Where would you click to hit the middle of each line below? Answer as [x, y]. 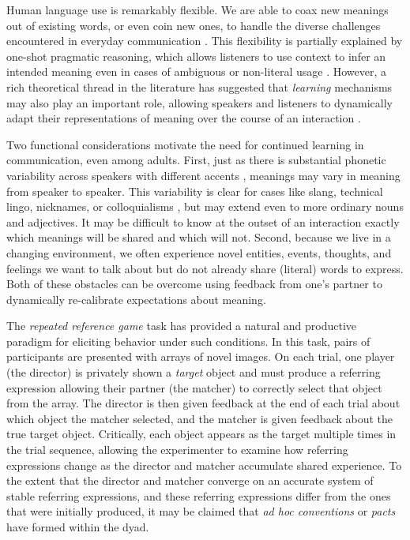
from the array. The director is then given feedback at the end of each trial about [203, 403]
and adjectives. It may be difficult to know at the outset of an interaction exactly [203, 221]
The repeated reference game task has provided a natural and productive [182, 326]
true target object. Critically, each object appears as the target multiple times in [201, 434]
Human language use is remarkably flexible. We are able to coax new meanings [197, 9]
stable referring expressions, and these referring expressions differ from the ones [199, 495]
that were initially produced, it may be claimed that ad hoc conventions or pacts [201, 511]
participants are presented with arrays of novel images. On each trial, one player [201, 356]
